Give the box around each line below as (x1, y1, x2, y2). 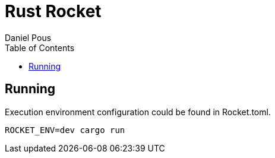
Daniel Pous (5, 32, 52, 43)
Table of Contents (5, 42, 75, 53)
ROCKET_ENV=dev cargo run (5, 125, 125, 135)
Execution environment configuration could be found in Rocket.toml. (5, 106, 271, 117)
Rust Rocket (5, 1, 102, 21)
